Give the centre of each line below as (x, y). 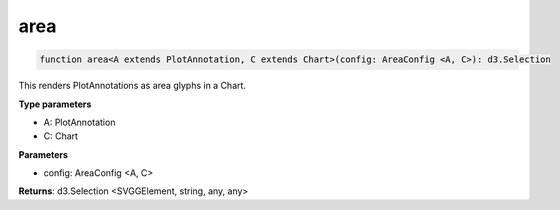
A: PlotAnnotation (79, 122)
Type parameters (55, 104)
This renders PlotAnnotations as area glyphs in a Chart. (132, 86)
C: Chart (61, 136)
